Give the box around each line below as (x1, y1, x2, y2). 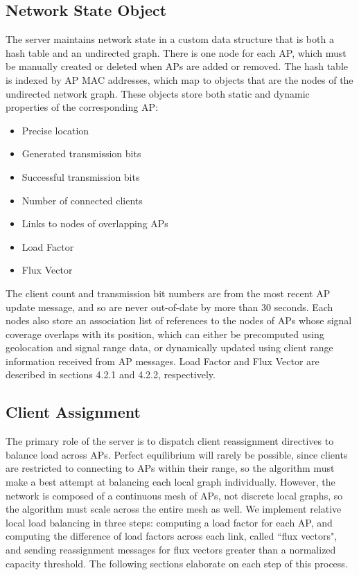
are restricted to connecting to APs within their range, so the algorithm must (6, 461, 335, 475)
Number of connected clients (21, 193, 143, 207)
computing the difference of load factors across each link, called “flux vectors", (6, 529, 338, 543)
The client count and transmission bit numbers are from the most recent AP (6, 285, 331, 300)
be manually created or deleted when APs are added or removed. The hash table (6, 59, 349, 73)
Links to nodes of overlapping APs (21, 216, 168, 231)
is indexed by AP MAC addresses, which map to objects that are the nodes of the (6, 72, 353, 87)
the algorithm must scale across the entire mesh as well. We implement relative (6, 502, 342, 516)
